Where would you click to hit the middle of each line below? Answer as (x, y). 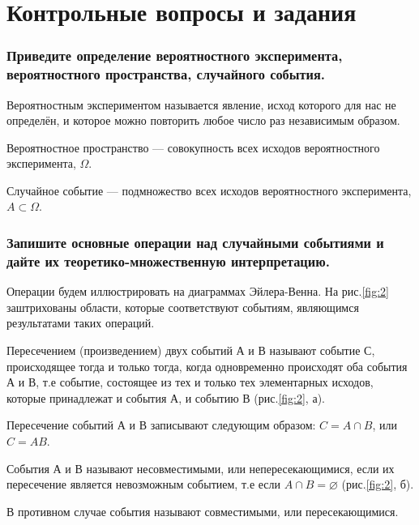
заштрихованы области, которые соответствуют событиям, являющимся (183, 307)
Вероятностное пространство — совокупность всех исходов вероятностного (193, 147)
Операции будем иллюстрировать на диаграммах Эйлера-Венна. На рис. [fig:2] (198, 291)
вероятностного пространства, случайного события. (166, 74)
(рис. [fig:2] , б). (378, 484)
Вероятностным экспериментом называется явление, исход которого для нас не (201, 104)
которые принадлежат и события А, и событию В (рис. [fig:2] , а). (166, 397)
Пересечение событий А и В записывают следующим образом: (161, 425)
